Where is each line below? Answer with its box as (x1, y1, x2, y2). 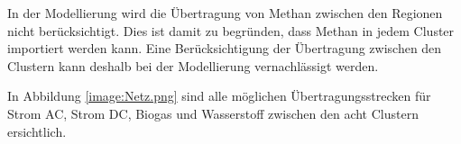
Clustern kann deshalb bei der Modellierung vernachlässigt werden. (7, 56, 379, 75)
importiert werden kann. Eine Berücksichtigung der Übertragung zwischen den (7, 39, 442, 58)
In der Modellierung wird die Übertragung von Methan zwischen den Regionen (7, 4, 443, 22)
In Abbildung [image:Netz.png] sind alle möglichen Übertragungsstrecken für (7, 86, 431, 105)
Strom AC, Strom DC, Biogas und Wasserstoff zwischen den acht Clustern (7, 103, 419, 122)
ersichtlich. (7, 121, 67, 140)
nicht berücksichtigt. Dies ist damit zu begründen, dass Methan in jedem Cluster (7, 21, 455, 40)
